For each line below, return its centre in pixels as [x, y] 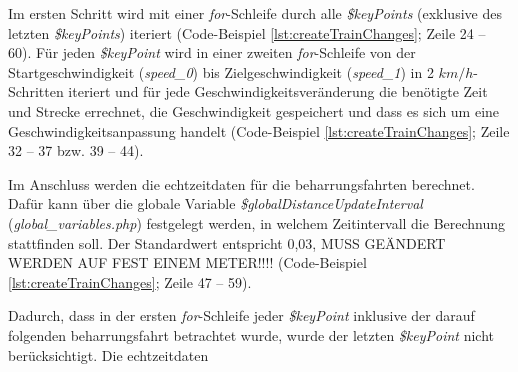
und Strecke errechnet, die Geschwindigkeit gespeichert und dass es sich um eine [254, 110]
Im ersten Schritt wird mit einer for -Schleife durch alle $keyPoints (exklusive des [255, 13]
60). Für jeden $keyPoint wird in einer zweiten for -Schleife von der [212, 52]
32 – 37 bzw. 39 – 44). [76, 150]
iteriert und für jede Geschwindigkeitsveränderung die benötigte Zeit [278, 91]
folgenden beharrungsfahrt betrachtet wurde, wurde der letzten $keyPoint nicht [251, 334]
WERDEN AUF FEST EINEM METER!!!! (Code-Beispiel [187, 262]
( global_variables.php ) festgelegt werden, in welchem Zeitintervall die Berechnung [257, 222]
